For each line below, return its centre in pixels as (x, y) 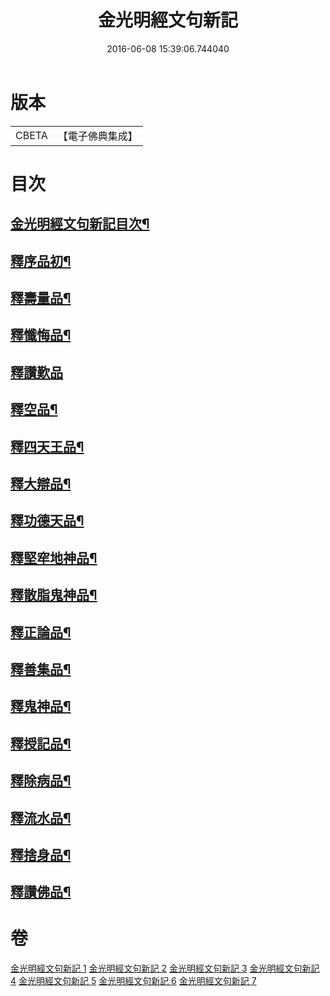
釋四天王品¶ (47, 446)
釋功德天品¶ (47, 521)
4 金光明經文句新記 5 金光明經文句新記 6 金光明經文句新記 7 (133, 981)
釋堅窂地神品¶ (54, 557)
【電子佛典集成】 (97, 136)
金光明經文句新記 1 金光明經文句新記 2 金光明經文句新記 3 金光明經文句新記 (165, 968)
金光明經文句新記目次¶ (80, 224)
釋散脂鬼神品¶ (54, 595)
